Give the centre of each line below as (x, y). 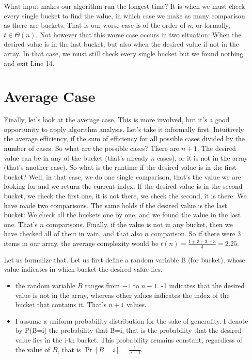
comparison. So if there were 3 (196, 234)
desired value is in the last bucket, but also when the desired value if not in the (122, 44)
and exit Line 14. (29, 63)
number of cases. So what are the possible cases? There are (92, 148)
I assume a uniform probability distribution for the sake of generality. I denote (132, 320)
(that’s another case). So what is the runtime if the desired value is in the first (120, 167)
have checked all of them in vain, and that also (73, 234)
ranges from (102, 286)
